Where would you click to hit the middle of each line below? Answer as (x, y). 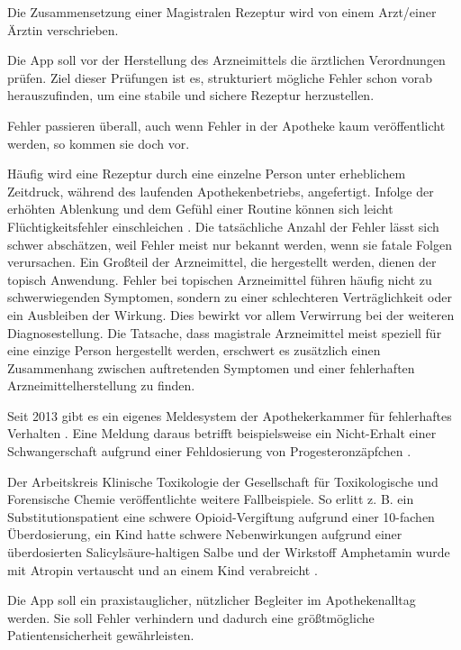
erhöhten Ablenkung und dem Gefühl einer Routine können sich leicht (200, 209)
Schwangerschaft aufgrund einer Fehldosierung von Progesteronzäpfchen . (209, 451)
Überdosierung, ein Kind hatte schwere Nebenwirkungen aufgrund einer (205, 534)
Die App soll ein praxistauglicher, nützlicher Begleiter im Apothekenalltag (212, 600)
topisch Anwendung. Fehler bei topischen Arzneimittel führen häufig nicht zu (220, 279)
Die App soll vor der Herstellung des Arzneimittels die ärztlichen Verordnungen (226, 60)
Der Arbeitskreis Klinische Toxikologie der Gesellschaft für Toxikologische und (223, 481)
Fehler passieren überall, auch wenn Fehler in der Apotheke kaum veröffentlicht (226, 125)
